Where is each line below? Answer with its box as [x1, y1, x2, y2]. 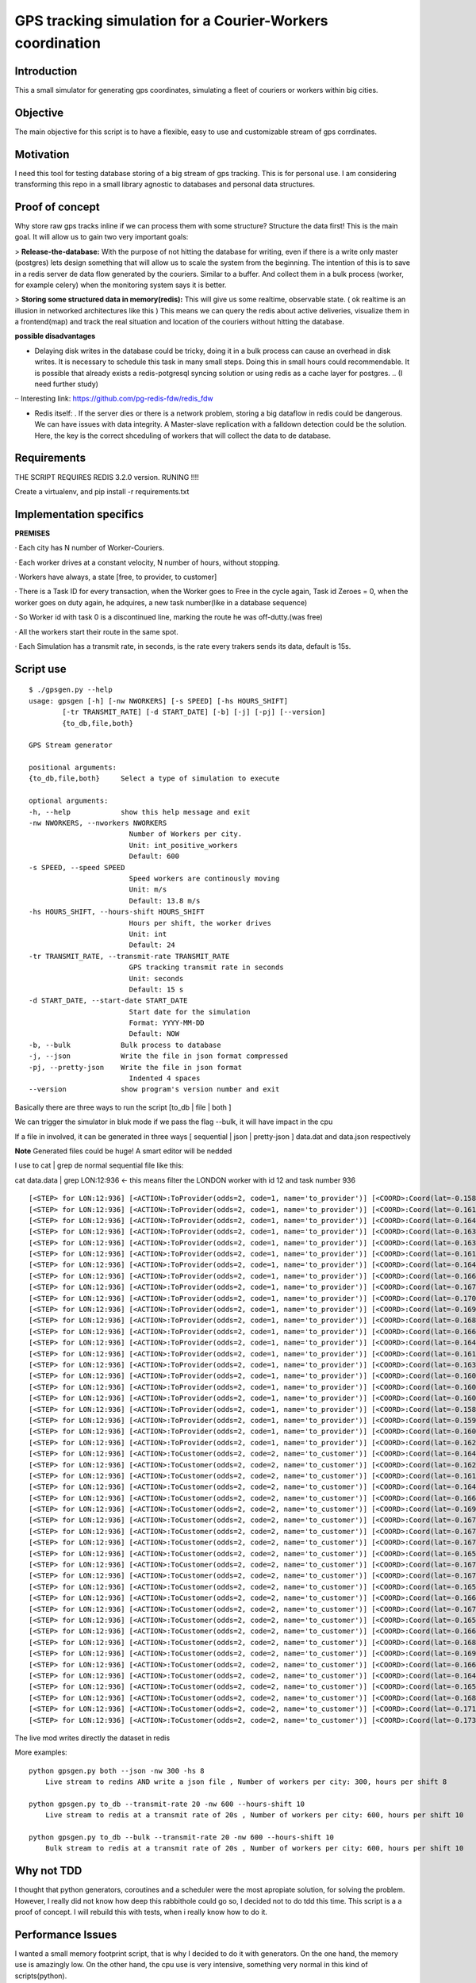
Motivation [14, 148, 70, 161]
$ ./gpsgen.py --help [29, 685, 113, 694]
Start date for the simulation [129, 1007, 251, 1016]
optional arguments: [29, 796, 109, 805]
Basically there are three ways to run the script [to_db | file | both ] [14, 1103, 232, 1112]
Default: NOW [129, 1030, 180, 1038]
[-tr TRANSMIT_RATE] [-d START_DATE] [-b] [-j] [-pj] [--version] [62, 708, 326, 717]
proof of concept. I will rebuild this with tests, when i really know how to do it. [14, 1908, 267, 1917]
